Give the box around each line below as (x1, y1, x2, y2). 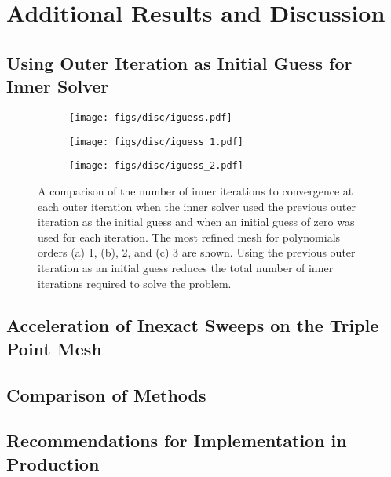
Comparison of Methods (6, 382, 206, 406)
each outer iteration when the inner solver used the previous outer (38, 198, 356, 214)
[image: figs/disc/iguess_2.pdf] (69, 160, 243, 172)
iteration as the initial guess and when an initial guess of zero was (38, 213, 355, 230)
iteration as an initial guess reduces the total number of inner (38, 259, 334, 275)
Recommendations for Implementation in (6, 428, 347, 453)
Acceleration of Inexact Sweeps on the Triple (6, 313, 379, 337)
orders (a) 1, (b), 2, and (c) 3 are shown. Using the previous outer (38, 244, 356, 260)
